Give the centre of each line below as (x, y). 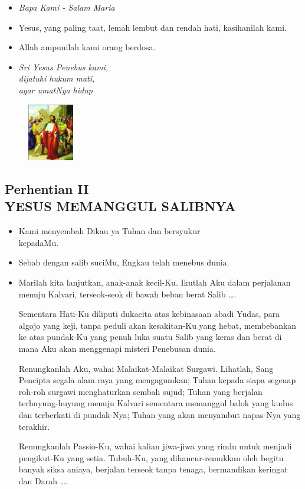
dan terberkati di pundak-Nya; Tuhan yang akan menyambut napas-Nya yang (160, 414)
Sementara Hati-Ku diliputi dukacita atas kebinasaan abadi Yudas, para (149, 314)
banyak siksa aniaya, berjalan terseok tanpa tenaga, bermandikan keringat (153, 469)
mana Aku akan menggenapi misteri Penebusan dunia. (117, 348)
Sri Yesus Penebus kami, (63, 67)
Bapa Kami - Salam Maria (67, 7)
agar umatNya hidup (55, 90)
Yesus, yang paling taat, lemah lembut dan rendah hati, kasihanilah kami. (152, 27)
